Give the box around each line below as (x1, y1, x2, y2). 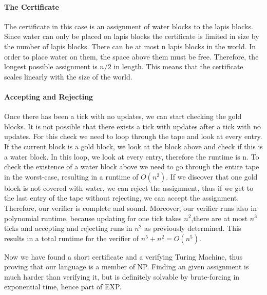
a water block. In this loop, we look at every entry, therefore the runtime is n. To (4, 151, 259, 162)
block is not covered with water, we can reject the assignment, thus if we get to (4, 182, 254, 193)
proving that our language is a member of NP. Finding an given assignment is (4, 261, 249, 272)
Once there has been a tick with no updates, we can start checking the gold (4, 111, 242, 122)
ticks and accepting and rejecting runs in (4, 223, 132, 233)
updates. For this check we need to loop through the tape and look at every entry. (4, 131, 262, 142)
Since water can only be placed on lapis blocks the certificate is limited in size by (4, 31, 259, 42)
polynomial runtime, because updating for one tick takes (4, 212, 182, 223)
